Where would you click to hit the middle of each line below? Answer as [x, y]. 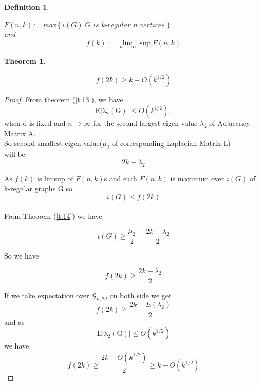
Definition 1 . [27, 7]
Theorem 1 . [25, 61]
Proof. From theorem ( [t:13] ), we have [64, 99]
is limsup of [55, 178]
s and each [120, 178]
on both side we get [141, 295]
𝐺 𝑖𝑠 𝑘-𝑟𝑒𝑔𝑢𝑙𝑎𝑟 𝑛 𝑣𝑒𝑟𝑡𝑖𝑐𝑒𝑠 [125, 25]
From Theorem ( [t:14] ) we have [53, 216]
